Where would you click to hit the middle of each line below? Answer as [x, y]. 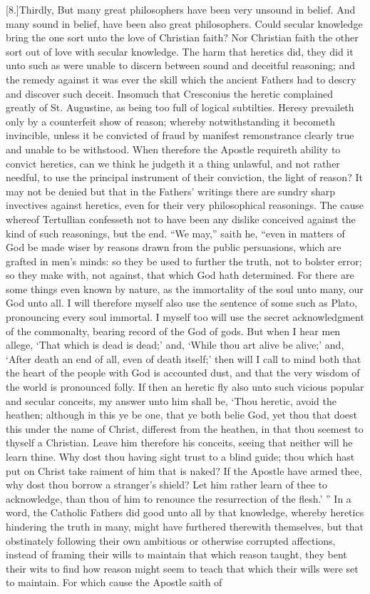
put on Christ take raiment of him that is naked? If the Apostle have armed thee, [184, 470]
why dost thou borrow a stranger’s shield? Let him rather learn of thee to [167, 485]
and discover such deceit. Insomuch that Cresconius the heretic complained [169, 93]
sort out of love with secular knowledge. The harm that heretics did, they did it [180, 51]
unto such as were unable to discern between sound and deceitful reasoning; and [181, 65]
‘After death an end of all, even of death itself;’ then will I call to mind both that [184, 358]
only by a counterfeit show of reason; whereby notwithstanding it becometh [170, 121]
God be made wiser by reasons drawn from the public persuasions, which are [174, 247]
